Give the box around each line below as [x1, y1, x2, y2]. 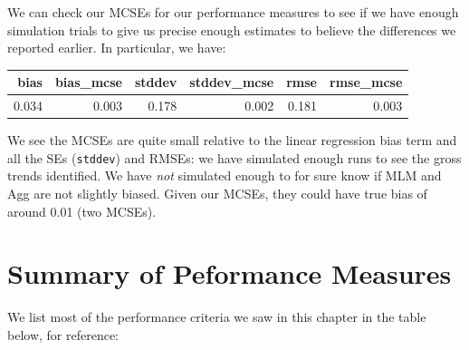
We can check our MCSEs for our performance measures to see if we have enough [7, 3, 459, 21]
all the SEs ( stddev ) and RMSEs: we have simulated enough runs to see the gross [7, 148, 462, 167]
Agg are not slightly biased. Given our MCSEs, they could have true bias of [7, 184, 427, 203]
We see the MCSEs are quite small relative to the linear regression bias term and [7, 131, 457, 150]
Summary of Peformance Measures [7, 255, 452, 292]
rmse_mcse [330, 73, 403, 92]
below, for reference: [7, 325, 120, 344]
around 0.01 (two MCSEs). [7, 201, 157, 220]
